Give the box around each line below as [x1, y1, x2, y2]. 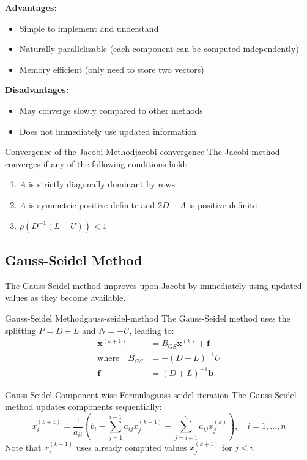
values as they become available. [5, 291, 126, 304]
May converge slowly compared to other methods [19, 104, 203, 116]
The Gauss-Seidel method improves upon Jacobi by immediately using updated [5, 279, 302, 292]
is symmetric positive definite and [28, 198, 155, 211]
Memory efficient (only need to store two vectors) [19, 62, 204, 75]
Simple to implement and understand [19, 21, 159, 34]
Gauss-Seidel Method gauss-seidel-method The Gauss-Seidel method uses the [5, 311, 290, 324]
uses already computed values [76, 440, 187, 453]
